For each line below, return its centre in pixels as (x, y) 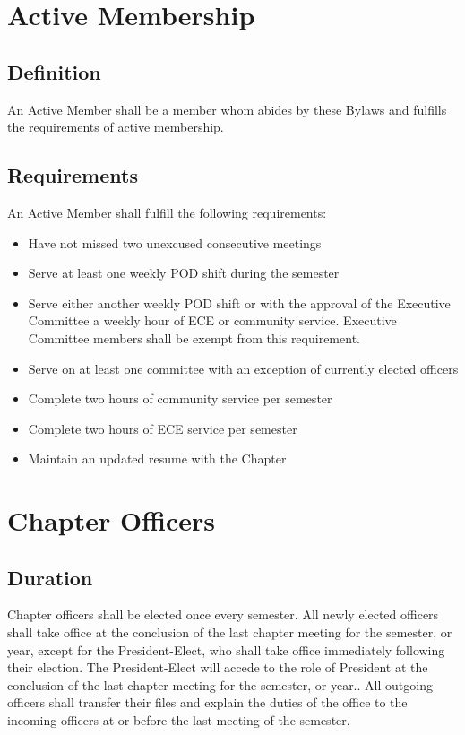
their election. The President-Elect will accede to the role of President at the (218, 667)
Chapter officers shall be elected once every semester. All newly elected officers (223, 614)
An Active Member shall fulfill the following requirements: (167, 212)
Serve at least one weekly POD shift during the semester (184, 273)
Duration (50, 577)
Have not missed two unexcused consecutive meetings (175, 242)
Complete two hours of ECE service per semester (163, 428)
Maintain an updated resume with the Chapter (157, 458)
